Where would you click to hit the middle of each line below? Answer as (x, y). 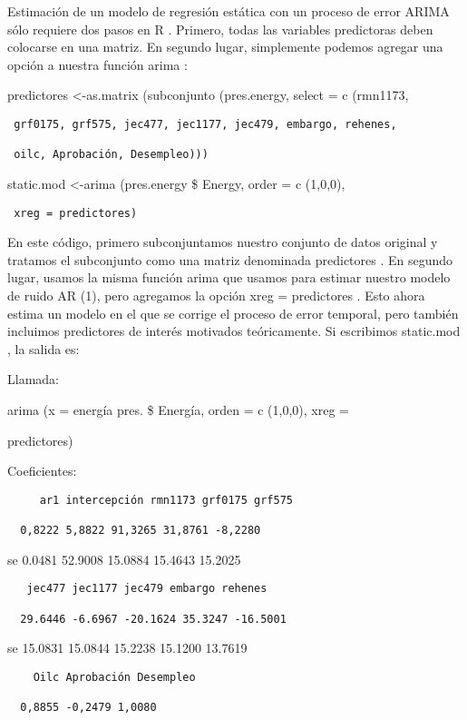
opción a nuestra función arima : (97, 64)
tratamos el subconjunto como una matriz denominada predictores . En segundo (230, 259)
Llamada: (33, 379)
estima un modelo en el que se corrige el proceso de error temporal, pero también (233, 313)
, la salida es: (44, 348)
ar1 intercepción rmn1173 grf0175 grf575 (166, 500)
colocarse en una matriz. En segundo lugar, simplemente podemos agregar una (225, 47)
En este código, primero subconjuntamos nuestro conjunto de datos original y (223, 242)
